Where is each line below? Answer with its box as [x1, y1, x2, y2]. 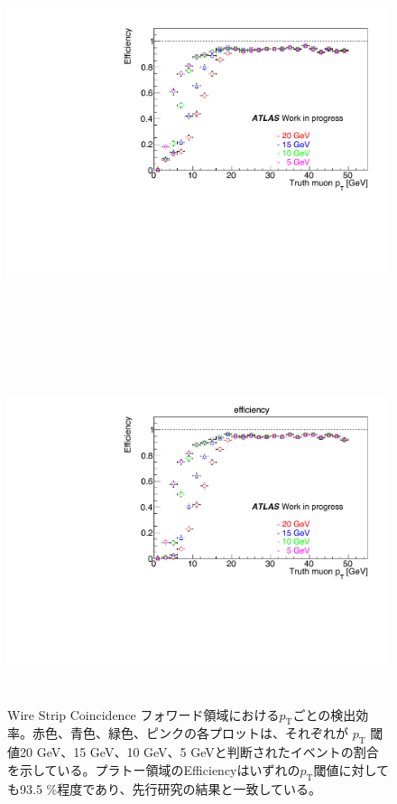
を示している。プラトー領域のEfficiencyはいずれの [7, 760, 300, 779]
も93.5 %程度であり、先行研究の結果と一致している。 [7, 779, 322, 798]
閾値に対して [313, 760, 389, 779]
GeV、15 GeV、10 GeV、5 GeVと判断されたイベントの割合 [36, 743, 379, 762]
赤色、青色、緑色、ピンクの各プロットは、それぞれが [32, 724, 348, 743]
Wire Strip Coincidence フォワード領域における [7, 705, 280, 724]
